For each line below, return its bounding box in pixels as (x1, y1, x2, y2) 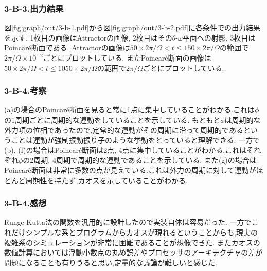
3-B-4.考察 (4, 84, 47, 97)
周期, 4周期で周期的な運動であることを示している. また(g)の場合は (33, 154, 257, 165)
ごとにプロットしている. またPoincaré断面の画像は (43, 52, 211, 63)
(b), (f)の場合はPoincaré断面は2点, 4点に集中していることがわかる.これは (4, 144, 247, 155)
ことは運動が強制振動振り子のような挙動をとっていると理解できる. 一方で (11, 134, 260, 145)
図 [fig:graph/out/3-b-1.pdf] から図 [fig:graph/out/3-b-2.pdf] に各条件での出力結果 (4, 22, 260, 33)
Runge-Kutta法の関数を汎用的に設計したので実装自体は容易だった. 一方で (4, 217, 252, 227)
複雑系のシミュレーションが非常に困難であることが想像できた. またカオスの (4, 237, 260, 247)
